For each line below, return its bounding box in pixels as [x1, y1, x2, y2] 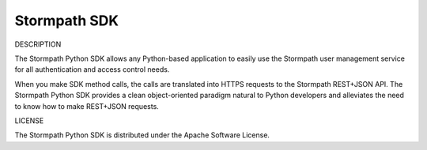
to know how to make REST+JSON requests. [14, 101, 160, 111]
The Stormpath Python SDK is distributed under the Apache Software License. [14, 130, 270, 140]
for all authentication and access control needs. [14, 65, 170, 74]
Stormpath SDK [14, 12, 119, 29]
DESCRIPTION [14, 39, 62, 49]
